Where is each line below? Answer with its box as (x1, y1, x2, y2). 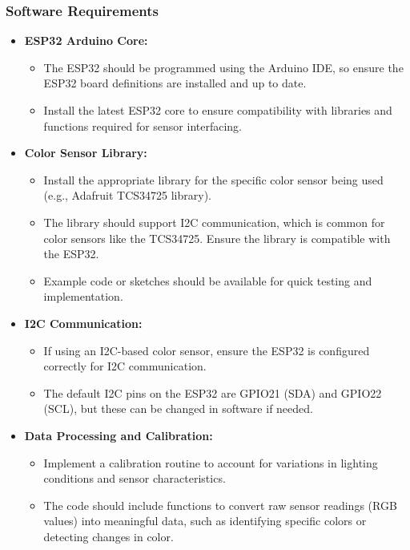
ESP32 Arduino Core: (24, 32, 148, 49)
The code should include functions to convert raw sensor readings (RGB (43, 496, 397, 513)
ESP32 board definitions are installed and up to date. (43, 75, 307, 91)
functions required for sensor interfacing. (43, 117, 243, 134)
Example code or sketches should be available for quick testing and (43, 272, 372, 289)
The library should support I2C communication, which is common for (43, 213, 385, 230)
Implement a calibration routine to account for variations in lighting (43, 454, 378, 471)
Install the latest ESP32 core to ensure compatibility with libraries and (43, 102, 392, 118)
